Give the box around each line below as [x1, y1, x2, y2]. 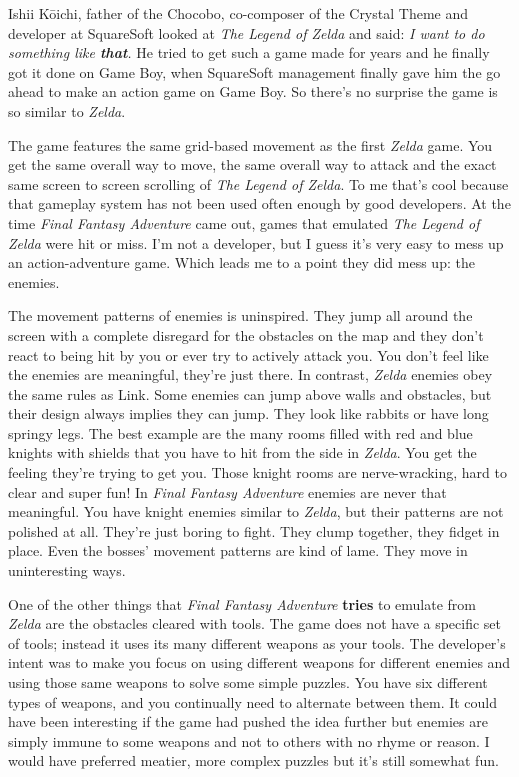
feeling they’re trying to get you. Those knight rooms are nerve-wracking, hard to [8, 462, 507, 483]
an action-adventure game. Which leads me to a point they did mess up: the [8, 252, 475, 273]
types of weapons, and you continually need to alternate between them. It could [8, 691, 498, 712]
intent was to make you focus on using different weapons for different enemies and [8, 652, 511, 673]
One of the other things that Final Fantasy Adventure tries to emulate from [8, 593, 477, 614]
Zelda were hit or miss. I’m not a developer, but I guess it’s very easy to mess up [8, 232, 504, 253]
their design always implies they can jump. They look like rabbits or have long [8, 403, 489, 424]
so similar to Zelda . [8, 100, 126, 121]
